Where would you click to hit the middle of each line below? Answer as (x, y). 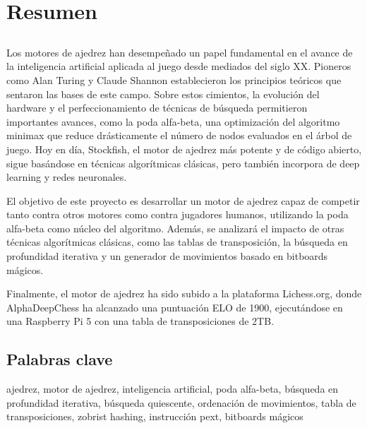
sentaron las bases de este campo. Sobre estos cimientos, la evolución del (163, 94)
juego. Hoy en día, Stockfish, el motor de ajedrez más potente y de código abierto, (184, 149)
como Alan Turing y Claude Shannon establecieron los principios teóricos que (174, 79)
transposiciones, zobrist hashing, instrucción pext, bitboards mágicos (155, 416)
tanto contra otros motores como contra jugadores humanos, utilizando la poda (178, 214)
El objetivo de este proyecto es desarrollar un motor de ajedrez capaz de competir (183, 200)
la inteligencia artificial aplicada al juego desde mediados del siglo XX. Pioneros (179, 66)
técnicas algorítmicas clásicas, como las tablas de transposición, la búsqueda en (177, 242)
